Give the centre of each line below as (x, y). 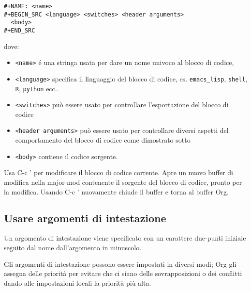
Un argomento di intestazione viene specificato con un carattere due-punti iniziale (125, 238)
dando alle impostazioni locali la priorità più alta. (78, 283)
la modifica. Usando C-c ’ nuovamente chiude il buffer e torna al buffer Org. (116, 191)
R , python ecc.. (37, 88)
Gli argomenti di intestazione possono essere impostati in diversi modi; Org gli (120, 264)
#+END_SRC (20, 30)
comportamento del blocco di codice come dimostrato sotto (103, 140)
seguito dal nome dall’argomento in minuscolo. (73, 247)
